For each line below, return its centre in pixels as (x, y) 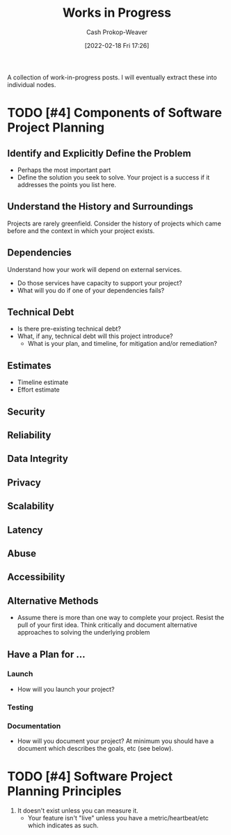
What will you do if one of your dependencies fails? (91, 290)
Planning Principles (64, 792)
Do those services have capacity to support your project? (99, 283)
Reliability (29, 435)
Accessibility (36, 577)
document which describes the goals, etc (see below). (95, 749)
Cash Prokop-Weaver (117, 32)
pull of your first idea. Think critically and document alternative (107, 625)
